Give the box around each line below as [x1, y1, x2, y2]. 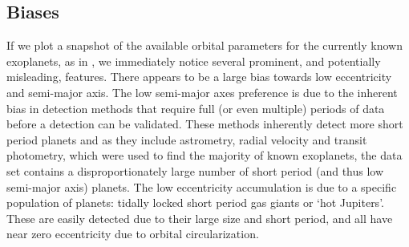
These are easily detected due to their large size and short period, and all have [6, 209, 393, 226]
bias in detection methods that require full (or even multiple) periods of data [6, 99, 385, 116]
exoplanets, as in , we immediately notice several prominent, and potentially [6, 52, 381, 69]
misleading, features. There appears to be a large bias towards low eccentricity [6, 68, 392, 85]
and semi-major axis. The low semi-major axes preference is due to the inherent [6, 83, 398, 100]
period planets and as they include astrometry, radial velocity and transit [6, 131, 367, 148]
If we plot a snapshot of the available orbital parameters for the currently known [6, 37, 403, 54]
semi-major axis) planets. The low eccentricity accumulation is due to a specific [6, 178, 397, 195]
